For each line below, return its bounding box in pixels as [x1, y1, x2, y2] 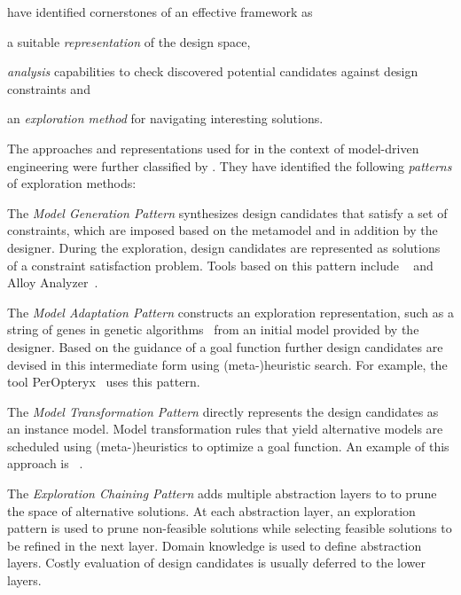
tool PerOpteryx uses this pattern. [7, 372, 200, 391]
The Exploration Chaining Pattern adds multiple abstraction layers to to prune [7, 484, 437, 503]
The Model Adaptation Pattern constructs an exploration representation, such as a [7, 302, 454, 321]
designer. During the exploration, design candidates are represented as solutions [7, 238, 441, 256]
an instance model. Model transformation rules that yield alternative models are [7, 419, 443, 438]
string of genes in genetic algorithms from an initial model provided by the [7, 320, 419, 339]
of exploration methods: [7, 174, 137, 192]
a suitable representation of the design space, [7, 32, 251, 51]
